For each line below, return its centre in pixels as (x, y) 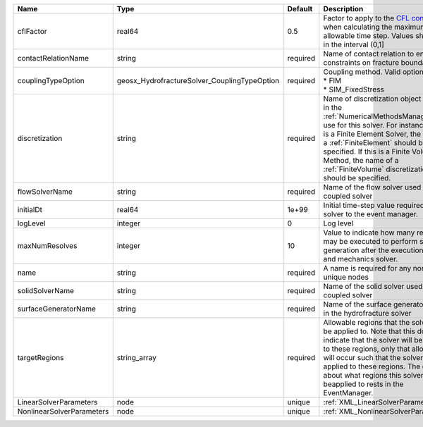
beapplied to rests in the (363, 384)
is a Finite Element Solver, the (372, 134)
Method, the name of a (361, 160)
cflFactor (32, 31)
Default (300, 9)
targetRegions (41, 358)
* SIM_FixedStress (354, 89)
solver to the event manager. (371, 214)
